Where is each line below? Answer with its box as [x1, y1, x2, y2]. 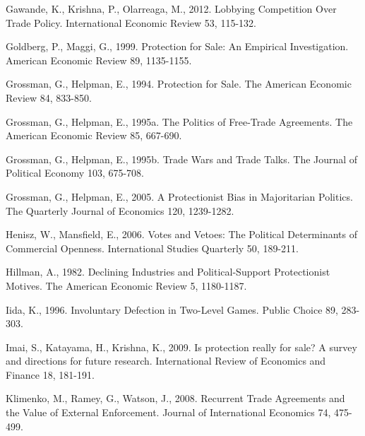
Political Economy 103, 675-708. [6, 165, 144, 180]
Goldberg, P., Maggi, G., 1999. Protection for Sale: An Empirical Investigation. [6, 39, 349, 54]
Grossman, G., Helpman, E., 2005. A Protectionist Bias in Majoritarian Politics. [6, 189, 353, 204]
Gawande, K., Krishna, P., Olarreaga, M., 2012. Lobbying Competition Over [6, 1, 337, 16]
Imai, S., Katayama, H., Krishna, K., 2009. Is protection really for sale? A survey [6, 339, 357, 354]
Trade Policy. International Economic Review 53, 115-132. [6, 15, 256, 30]
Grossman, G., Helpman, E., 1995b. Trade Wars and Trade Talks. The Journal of [6, 151, 358, 166]
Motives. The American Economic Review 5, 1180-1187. [6, 278, 247, 293]
